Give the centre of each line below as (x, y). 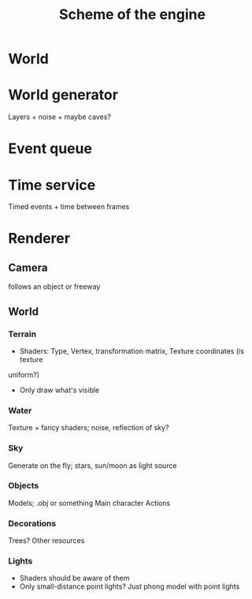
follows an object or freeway (54, 286)
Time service (52, 185)
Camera (28, 267)
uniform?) (24, 374)
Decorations (32, 523)
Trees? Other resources (46, 541)
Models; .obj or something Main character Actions (89, 503)
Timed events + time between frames (69, 207)
